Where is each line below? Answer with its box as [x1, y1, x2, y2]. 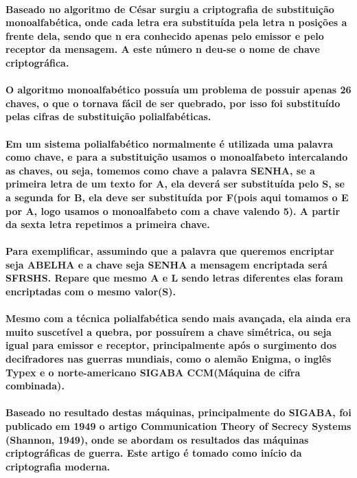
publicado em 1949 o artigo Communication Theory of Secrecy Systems [5, 419, 352, 433]
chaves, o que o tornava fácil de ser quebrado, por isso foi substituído [5, 95, 341, 110]
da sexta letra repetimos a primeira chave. [5, 217, 210, 231]
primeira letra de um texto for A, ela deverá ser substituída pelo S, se [5, 177, 345, 191]
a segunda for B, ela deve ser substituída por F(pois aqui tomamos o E [5, 190, 349, 204]
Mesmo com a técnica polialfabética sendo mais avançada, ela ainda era [5, 311, 351, 326]
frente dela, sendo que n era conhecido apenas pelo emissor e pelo [5, 28, 324, 43]
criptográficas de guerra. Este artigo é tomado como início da [5, 446, 302, 460]
